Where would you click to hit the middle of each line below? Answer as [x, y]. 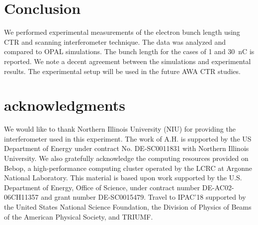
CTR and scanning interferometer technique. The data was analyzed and [115, 41]
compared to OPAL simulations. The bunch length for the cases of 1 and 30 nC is [129, 51]
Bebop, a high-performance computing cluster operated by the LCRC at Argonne [128, 168]
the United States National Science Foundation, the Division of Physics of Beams [128, 206]
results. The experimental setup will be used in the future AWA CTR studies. [122, 71]
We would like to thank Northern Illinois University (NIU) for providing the [120, 129]
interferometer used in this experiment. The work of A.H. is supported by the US [128, 138]
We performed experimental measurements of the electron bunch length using [122, 32]
